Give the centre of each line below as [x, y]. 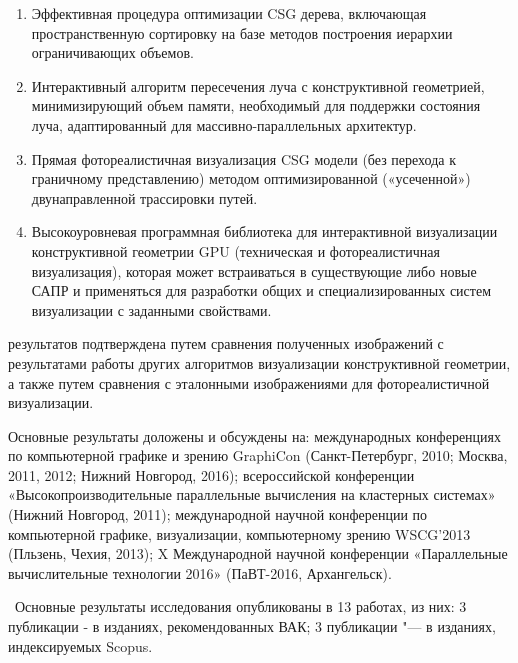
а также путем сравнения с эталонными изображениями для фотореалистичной [249, 382]
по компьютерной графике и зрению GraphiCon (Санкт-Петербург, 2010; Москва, [258, 455]
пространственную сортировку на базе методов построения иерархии [242, 32]
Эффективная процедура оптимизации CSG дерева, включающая [229, 13]
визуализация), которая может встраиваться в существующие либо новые [254, 270]
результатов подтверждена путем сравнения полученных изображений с [226, 343]
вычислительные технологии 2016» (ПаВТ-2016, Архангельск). [200, 572]
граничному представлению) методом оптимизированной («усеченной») [251, 178]
